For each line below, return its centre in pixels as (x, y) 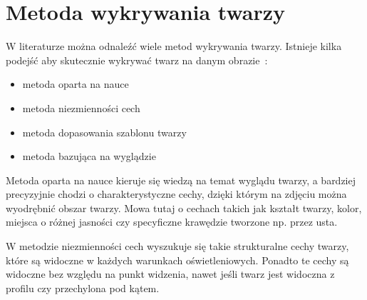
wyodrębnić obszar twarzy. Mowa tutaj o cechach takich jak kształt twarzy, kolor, (184, 207)
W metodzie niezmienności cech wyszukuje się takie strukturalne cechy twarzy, (177, 246)
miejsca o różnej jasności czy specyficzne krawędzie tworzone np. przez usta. (172, 222)
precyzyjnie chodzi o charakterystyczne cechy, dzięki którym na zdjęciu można (176, 194)
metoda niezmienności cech (81, 107)
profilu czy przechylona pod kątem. (83, 287)
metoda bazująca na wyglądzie (89, 156)
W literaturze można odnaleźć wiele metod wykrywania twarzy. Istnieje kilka (174, 46)
